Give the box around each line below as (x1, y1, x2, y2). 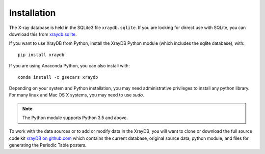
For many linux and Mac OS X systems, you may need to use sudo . (9, 92, 144, 98)
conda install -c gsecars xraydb (18, 74, 98, 80)
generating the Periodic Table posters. (9, 142, 87, 148)
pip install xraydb (18, 52, 65, 58)
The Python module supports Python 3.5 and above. (22, 115, 128, 121)
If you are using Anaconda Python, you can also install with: (9, 63, 130, 69)
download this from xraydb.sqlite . (9, 31, 77, 37)
